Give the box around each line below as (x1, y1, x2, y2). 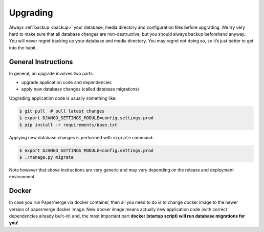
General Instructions (9, 58, 73, 66)
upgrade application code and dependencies (21, 80, 112, 85)
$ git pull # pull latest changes (19, 108, 105, 114)
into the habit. (9, 44, 37, 51)
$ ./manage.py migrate (19, 154, 74, 160)
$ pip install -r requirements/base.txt (19, 122, 117, 127)
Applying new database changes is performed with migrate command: (9, 134, 154, 140)
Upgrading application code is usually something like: (9, 95, 117, 101)
